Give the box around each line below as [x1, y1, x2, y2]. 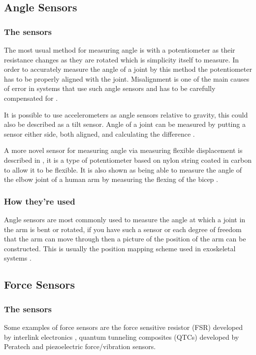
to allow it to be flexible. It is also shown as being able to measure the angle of [4, 164, 242, 175]
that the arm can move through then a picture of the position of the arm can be [4, 234, 246, 244]
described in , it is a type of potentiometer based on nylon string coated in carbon [4, 154, 252, 165]
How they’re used [4, 195, 75, 207]
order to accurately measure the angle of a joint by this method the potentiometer [4, 64, 252, 74]
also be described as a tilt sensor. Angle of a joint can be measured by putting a [4, 119, 246, 129]
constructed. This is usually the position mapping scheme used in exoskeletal [4, 243, 236, 253]
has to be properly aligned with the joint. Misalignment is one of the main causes [4, 73, 250, 84]
